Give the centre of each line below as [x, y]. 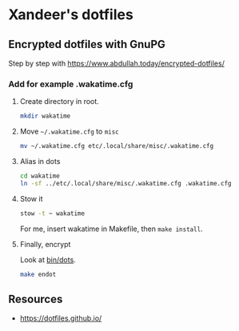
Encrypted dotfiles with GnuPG [87, 44]
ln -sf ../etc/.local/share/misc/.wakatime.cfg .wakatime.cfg [125, 183]
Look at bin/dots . [48, 259]
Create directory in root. [60, 102]
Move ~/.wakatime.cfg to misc [70, 132]
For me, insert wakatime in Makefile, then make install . [111, 229]
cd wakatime [40, 176]
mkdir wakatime [45, 116]
